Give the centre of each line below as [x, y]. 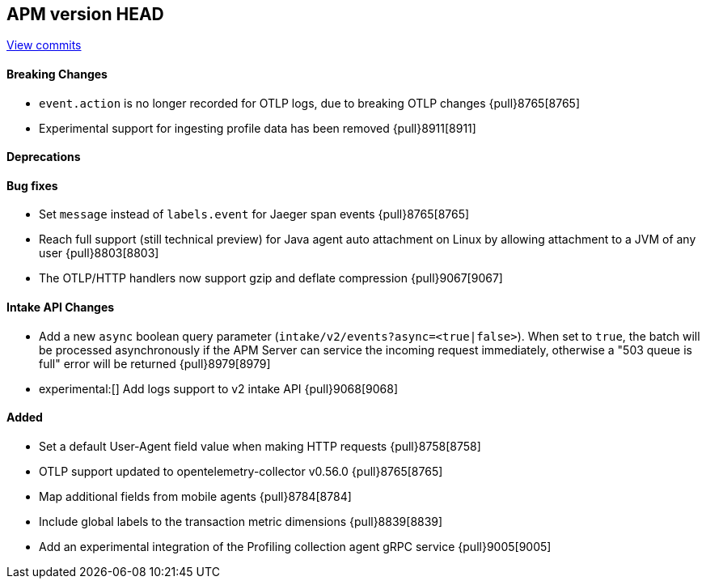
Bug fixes [32, 185]
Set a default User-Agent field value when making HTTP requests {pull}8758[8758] [260, 446]
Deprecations [44, 157]
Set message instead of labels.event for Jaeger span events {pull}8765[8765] [254, 214]
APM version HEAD [85, 14]
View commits [44, 45]
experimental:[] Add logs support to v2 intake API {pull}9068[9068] [219, 388]
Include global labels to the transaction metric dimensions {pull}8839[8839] [241, 521]
